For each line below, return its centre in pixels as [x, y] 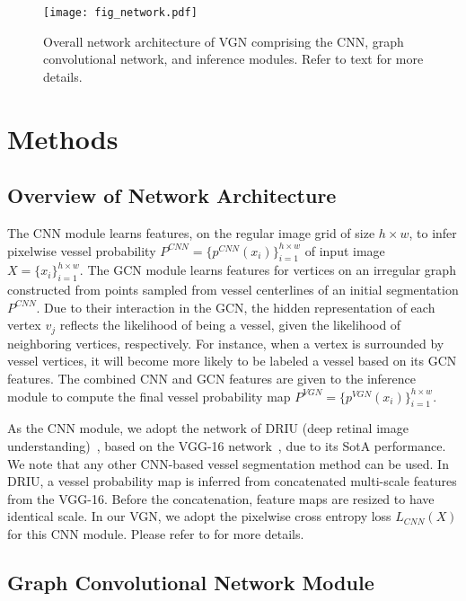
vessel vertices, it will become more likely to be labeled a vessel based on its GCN [232, 361]
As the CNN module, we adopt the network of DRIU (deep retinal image [208, 428]
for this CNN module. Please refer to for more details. [156, 533]
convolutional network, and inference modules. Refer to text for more [233, 59]
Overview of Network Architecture [172, 195]
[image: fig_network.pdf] [120, 13]
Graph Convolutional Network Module [191, 582]
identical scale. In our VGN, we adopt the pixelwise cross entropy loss [199, 516]
